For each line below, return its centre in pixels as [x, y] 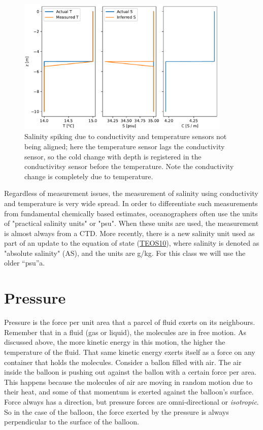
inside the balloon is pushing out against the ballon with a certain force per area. [130, 372]
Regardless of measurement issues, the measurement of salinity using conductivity [131, 193]
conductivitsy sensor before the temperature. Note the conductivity [129, 166]
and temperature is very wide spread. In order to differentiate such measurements [131, 203]
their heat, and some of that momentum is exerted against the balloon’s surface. [129, 392]
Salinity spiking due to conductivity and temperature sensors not [126, 136]
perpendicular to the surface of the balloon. [72, 422]
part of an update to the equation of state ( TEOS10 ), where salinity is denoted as [132, 243]
